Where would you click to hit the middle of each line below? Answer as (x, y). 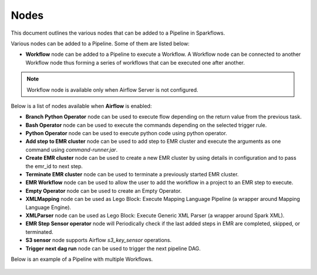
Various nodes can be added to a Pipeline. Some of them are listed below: (100, 43)
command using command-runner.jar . (72, 149)
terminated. (40, 232)
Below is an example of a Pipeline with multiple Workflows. (82, 259)
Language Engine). (48, 207)
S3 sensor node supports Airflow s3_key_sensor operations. (99, 240)
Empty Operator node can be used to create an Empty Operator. (104, 190)
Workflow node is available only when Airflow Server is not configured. (113, 90)
